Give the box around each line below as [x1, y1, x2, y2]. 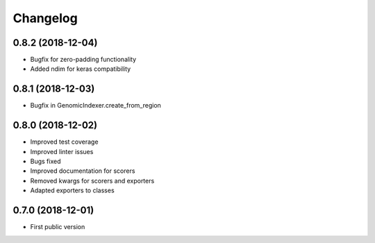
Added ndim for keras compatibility [30, 65, 131, 73]
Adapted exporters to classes [30, 186, 115, 194]
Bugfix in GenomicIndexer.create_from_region [30, 101, 161, 110]
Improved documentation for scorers [30, 167, 135, 175]
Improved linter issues [30, 147, 94, 156]
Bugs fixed [30, 157, 61, 166]
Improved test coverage [30, 137, 99, 146]
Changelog [12, 10, 78, 26]
